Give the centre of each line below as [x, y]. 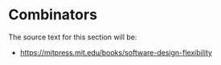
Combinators [53, 15]
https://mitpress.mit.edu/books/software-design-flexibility [116, 52]
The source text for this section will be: [73, 37]
